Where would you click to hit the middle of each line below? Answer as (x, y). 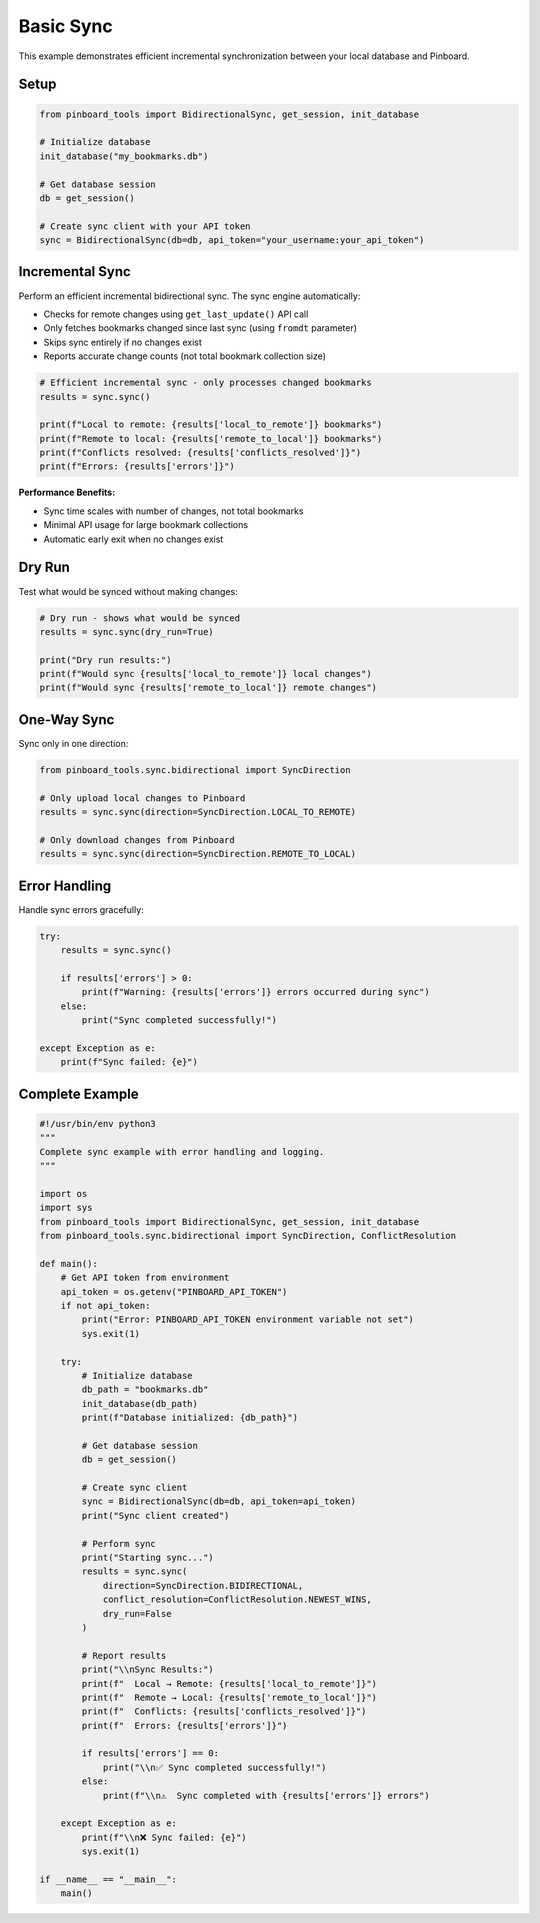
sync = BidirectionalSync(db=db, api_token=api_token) (219, 1501)
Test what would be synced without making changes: (128, 591)
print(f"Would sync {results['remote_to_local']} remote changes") (208, 688)
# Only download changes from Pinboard (137, 839)
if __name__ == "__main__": (108, 1879)
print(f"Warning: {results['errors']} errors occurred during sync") (255, 992)
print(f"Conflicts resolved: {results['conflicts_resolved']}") (200, 453)
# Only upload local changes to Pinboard (142, 798)
